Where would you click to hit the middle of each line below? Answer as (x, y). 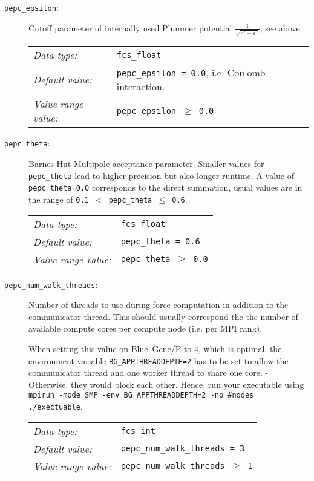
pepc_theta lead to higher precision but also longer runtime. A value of (162, 175)
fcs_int (138, 431)
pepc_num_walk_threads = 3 (183, 449)
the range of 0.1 (59, 199)
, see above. (281, 28)
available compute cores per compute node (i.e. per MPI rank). (146, 328)
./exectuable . (56, 406)
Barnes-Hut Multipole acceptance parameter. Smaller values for (146, 164)
